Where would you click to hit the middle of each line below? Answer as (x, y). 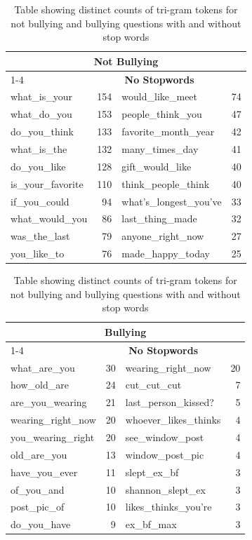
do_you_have (41, 524)
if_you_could (40, 201)
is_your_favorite (47, 183)
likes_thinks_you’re (168, 507)
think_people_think (166, 183)
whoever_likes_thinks (173, 420)
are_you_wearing (49, 402)
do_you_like (38, 166)
